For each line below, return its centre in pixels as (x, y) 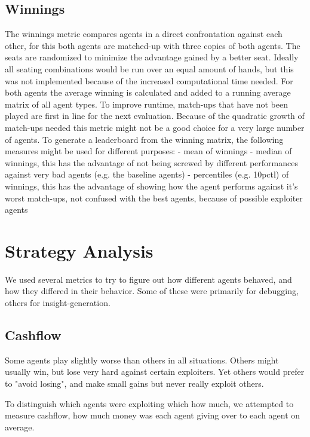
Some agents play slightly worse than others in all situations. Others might (142, 360)
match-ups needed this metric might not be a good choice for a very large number (155, 127)
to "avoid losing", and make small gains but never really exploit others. (134, 383)
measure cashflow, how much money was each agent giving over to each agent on (153, 415)
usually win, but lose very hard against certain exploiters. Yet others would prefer (155, 372)
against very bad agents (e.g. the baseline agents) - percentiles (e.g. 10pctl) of (147, 174)
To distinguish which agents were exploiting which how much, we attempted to (149, 403)
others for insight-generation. (58, 303)
